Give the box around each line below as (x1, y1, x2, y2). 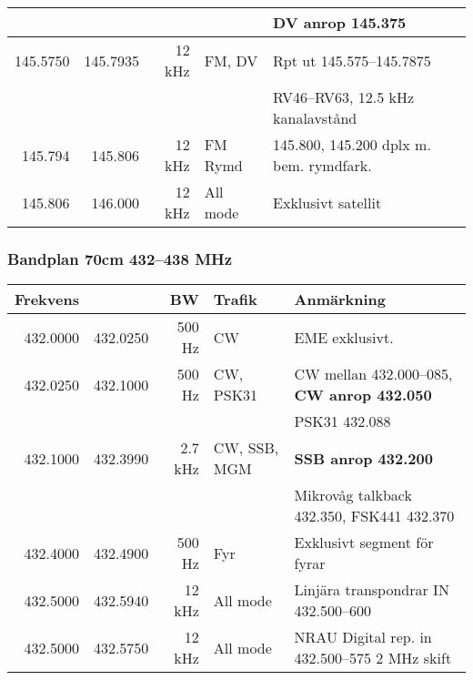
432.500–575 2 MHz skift (294, 647, 452, 669)
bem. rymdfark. (273, 155, 372, 176)
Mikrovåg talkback (294, 484, 412, 506)
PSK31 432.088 (294, 411, 391, 432)
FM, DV (204, 49, 258, 71)
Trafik (213, 289, 257, 310)
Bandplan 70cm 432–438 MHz (7, 247, 233, 269)
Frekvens (15, 289, 79, 310)
